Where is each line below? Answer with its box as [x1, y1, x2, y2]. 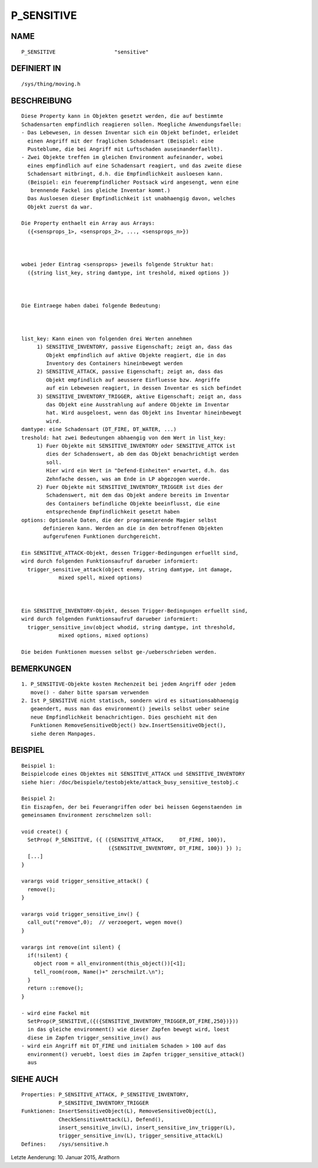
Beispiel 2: [21, 795, 56, 802]
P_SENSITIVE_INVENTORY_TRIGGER [58, 1099, 149, 1106]
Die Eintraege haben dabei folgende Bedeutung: [21, 302, 161, 309]
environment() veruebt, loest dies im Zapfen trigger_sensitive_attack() [27, 1051, 245, 1057]
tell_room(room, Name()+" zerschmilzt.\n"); [33, 968, 164, 975]
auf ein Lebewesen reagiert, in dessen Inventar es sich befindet [46, 385, 242, 392]
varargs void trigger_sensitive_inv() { [21, 911, 140, 917]
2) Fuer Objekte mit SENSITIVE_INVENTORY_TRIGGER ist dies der [37, 484, 223, 490]
